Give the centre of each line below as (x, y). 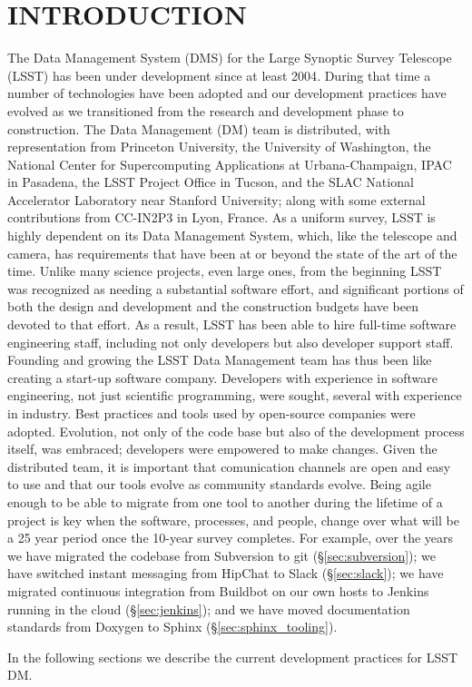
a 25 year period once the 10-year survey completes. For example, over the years (231, 538)
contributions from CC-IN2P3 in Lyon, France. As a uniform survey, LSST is (221, 217)
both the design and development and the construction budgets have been (213, 306)
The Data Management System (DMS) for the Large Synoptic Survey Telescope (230, 58)
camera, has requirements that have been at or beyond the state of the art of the (232, 253)
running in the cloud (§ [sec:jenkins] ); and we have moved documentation (209, 608)
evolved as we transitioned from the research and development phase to (206, 110)
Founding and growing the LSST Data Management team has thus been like (220, 360)
